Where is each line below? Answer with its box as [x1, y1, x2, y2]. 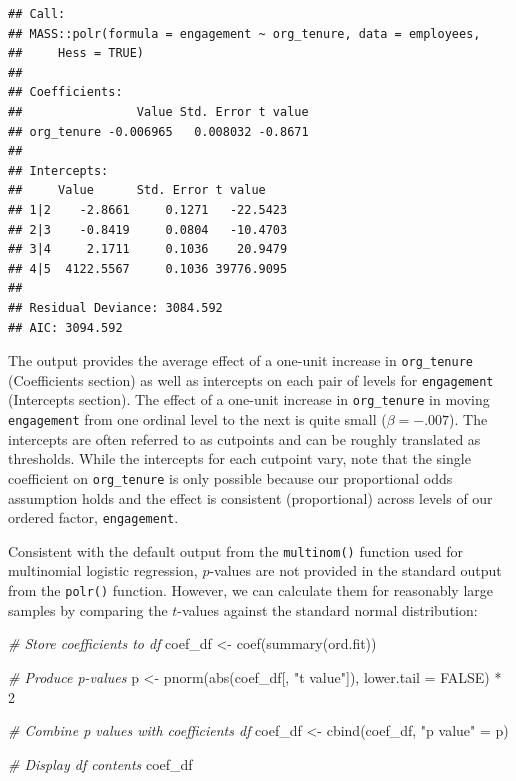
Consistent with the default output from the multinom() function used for [8, 540, 463, 561]
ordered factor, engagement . [8, 507, 179, 528]
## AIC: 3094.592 [8, 320, 123, 335]
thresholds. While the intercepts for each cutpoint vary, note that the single [8, 448, 471, 469]
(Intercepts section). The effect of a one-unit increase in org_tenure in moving [8, 389, 490, 410]
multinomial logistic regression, [8, 560, 198, 581]
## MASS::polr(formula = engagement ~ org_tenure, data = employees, [8, 26, 481, 41]
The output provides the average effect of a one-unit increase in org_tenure [8, 350, 473, 371]
